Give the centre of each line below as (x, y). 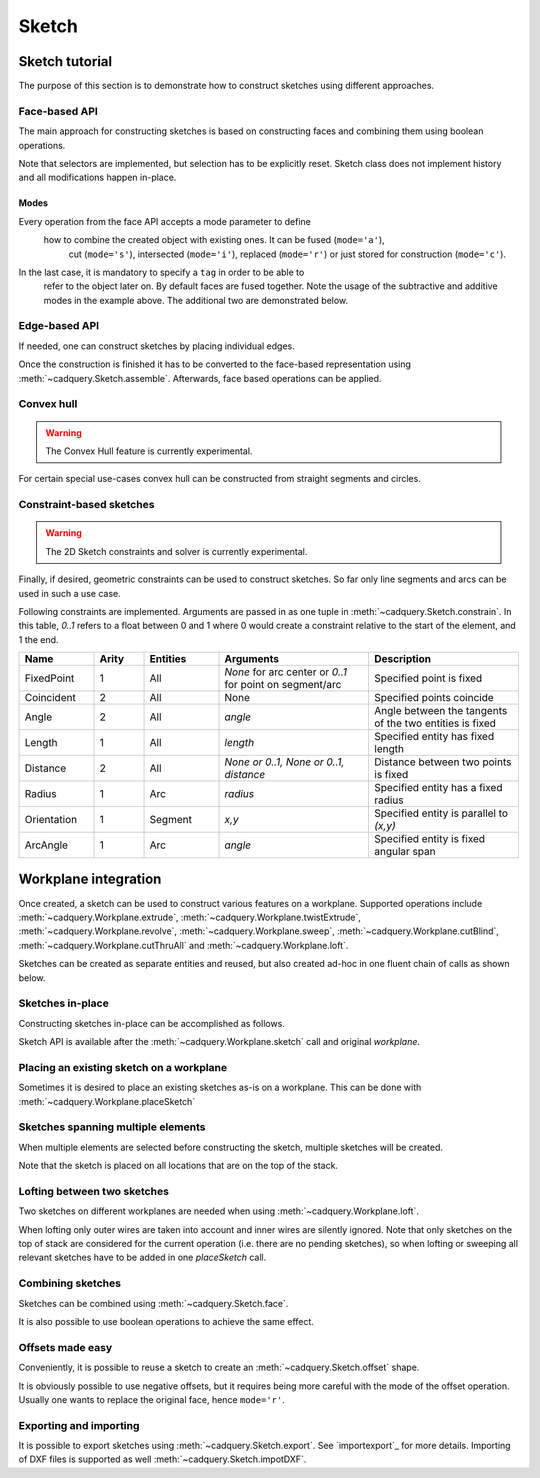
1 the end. (38, 639)
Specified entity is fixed (429, 839)
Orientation (51, 820)
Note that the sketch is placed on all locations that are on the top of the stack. (178, 1166)
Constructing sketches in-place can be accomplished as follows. (151, 1023)
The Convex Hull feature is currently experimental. (149, 451)
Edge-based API (59, 326)
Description (403, 659)
